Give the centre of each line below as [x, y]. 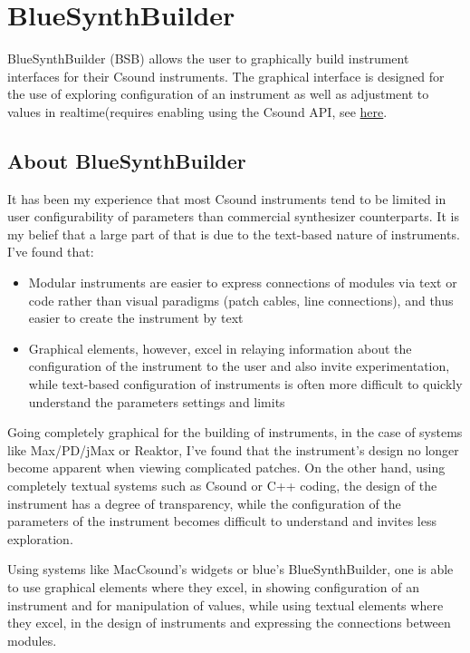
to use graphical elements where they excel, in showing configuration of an [213, 586]
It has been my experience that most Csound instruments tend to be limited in [227, 198]
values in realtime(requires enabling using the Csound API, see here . [197, 111]
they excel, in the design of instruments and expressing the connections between [229, 623]
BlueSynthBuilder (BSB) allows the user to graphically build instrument [208, 58]
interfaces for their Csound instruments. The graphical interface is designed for [226, 76]
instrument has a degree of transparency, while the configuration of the [204, 503]
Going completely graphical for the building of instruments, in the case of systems [235, 432]
